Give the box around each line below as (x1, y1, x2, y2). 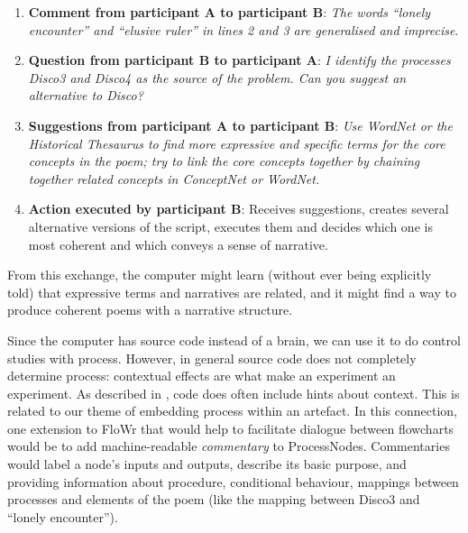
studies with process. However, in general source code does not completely (7, 348, 417, 367)
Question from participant (28, 51, 195, 69)
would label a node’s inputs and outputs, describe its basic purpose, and (7, 455, 407, 473)
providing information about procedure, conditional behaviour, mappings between (7, 472, 459, 491)
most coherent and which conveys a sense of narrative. (28, 234, 328, 253)
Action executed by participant (28, 199, 226, 218)
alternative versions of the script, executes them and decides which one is (28, 216, 433, 235)
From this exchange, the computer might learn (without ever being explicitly (7, 265, 432, 284)
